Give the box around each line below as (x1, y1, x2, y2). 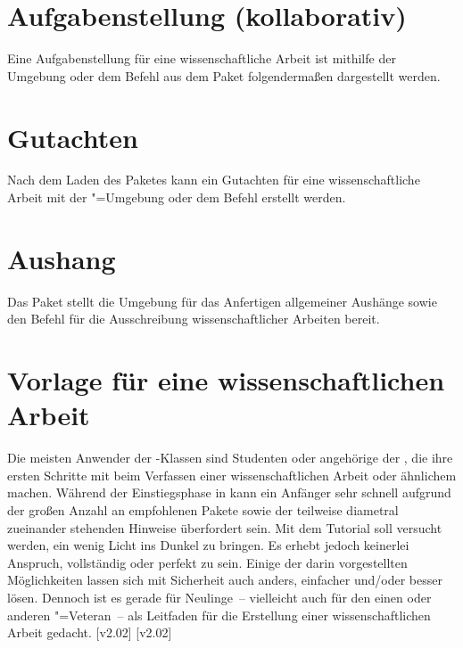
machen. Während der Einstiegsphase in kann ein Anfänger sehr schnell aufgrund (7, 483, 451, 502)
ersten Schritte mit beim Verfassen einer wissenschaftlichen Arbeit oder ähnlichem (7, 465, 457, 484)
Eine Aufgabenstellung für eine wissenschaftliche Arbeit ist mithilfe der (7, 49, 396, 68)
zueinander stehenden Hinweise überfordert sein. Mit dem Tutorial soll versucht (7, 518, 442, 537)
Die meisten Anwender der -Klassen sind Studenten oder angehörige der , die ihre (7, 448, 453, 467)
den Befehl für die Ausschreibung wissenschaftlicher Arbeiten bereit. (7, 309, 380, 328)
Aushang (7, 240, 116, 276)
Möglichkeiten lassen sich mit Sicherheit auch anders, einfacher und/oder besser (7, 570, 442, 589)
